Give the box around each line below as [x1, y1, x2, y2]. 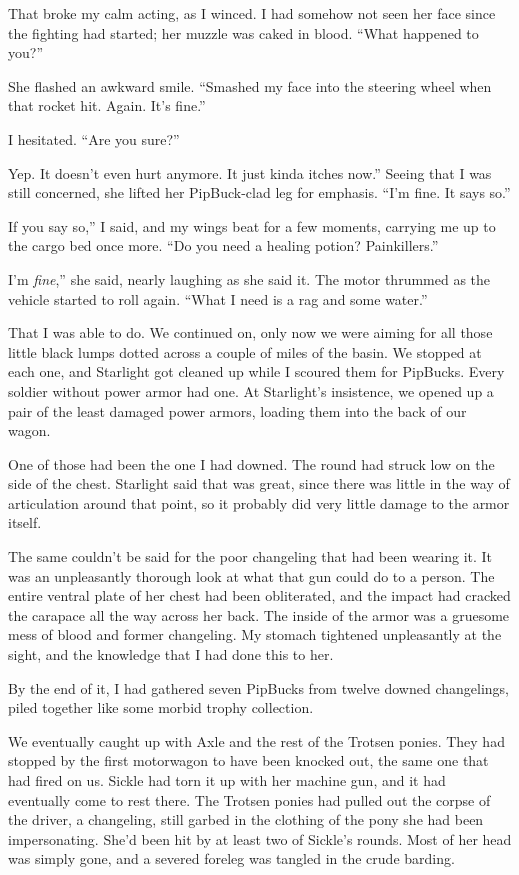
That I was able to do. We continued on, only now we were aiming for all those [8, 322, 493, 343]
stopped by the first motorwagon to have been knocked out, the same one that [8, 750, 489, 771]
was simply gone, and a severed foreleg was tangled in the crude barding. [8, 848, 455, 869]
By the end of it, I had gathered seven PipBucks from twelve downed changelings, [8, 677, 509, 698]
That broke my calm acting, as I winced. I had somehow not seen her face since [8, 3, 496, 23]
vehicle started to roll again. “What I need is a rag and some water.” [8, 288, 428, 309]
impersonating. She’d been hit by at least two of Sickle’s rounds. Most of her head [8, 828, 512, 849]
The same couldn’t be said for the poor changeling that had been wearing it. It [8, 546, 493, 567]
